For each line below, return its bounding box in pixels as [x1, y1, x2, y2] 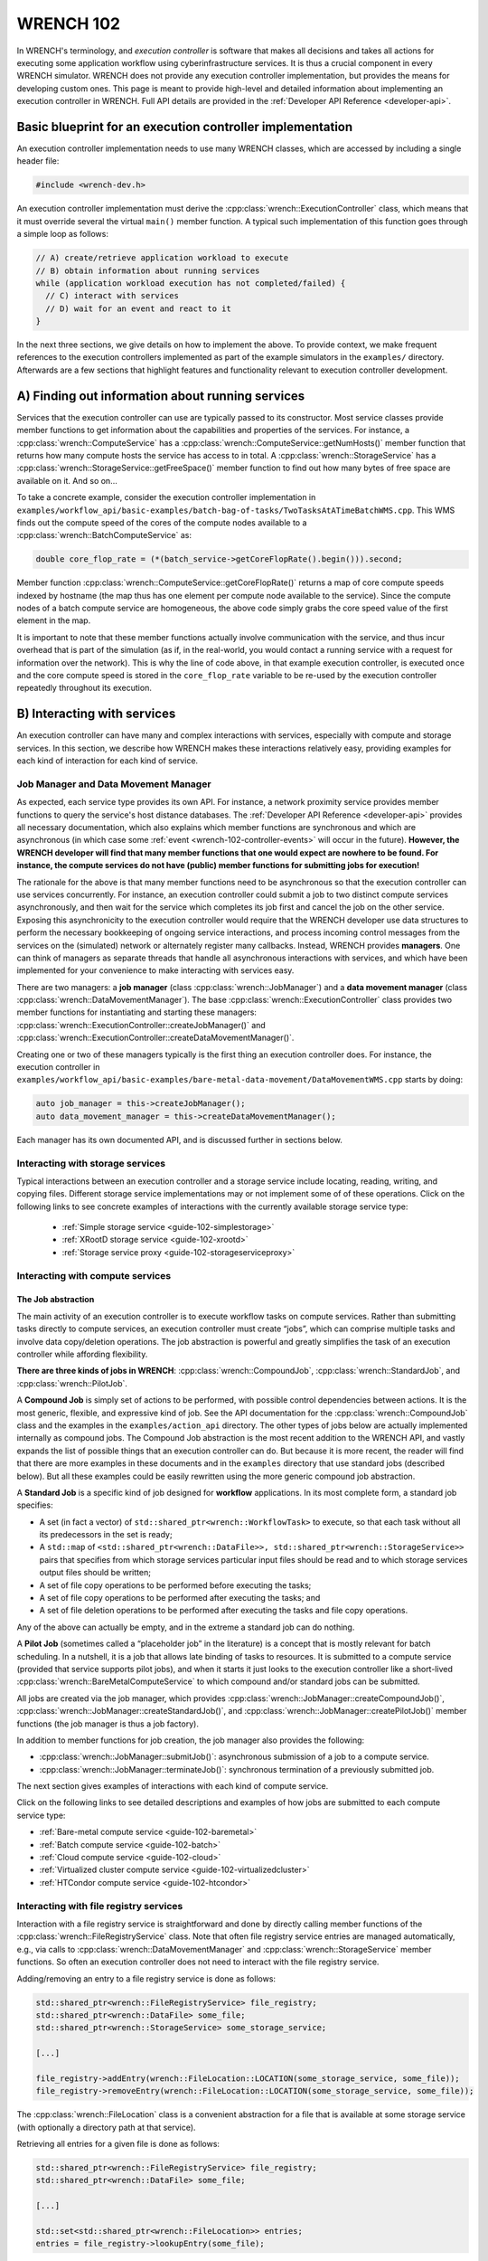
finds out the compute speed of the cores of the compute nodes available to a [16, 516, 307, 528]
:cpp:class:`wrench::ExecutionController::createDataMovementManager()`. [16, 1032, 295, 1044]
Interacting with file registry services [16, 1899, 183, 1912]
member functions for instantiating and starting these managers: [16, 1007, 258, 1017]
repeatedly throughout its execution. [16, 683, 153, 694]
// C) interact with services [45, 290, 180, 301]
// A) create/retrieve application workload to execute [35, 253, 289, 263]
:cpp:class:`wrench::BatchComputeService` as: [16, 530, 192, 541]
